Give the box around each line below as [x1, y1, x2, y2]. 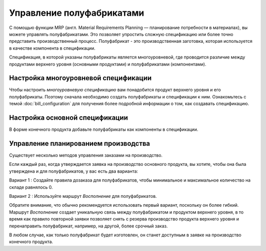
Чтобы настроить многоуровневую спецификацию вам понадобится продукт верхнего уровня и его [9, 87, 221, 93]
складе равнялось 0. [9, 184, 53, 190]
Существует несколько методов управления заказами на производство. [9, 153, 163, 158]
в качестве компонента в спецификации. [9, 45, 96, 51]
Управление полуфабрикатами [9, 7, 145, 18]
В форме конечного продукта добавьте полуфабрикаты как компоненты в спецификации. [9, 126, 199, 132]
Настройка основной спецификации [9, 114, 128, 122]
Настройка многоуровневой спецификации [9, 74, 152, 82]
